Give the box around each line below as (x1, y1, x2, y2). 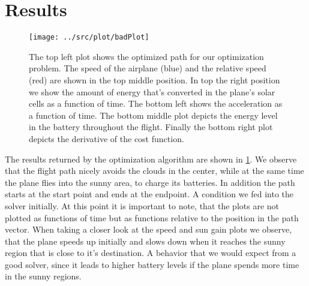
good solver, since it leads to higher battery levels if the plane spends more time (5, 258, 299, 270)
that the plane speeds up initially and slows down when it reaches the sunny (5, 234, 286, 247)
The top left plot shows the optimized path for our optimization (29, 50, 264, 62)
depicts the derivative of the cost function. (29, 132, 184, 144)
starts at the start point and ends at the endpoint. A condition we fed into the (5, 188, 294, 200)
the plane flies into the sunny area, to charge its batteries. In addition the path (5, 176, 295, 188)
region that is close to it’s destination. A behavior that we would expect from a (5, 246, 296, 259)
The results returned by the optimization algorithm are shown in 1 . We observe (5, 152, 297, 165)
